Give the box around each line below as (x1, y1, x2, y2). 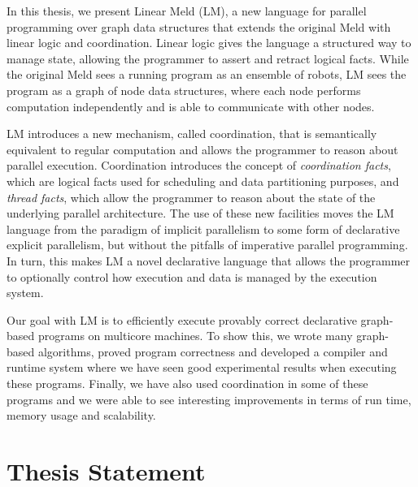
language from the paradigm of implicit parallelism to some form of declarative (7, 220, 400, 237)
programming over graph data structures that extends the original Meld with (7, 18, 391, 35)
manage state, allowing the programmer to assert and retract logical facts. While (7, 50, 409, 67)
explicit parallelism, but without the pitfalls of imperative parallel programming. (7, 236, 408, 253)
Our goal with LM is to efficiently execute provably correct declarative (7, 311, 357, 328)
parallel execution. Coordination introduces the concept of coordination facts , (7, 157, 391, 174)
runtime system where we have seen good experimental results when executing (7, 359, 397, 376)
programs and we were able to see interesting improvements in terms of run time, (7, 390, 411, 407)
